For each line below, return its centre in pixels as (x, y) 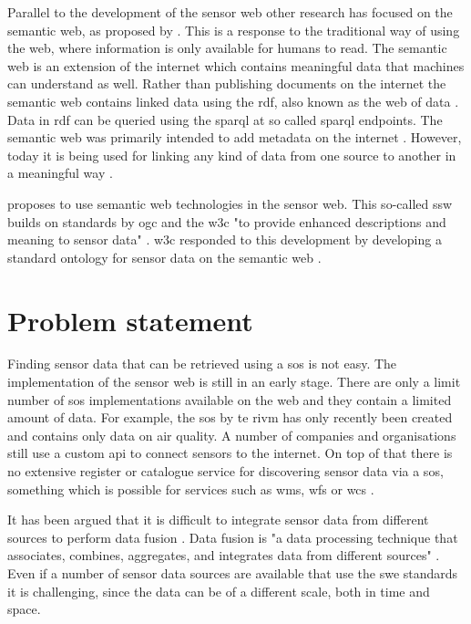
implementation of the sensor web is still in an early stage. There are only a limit (234, 382)
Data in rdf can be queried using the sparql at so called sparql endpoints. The (225, 119)
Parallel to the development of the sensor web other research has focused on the (230, 12)
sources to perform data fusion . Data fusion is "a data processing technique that (233, 537)
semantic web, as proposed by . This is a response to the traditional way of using (234, 30)
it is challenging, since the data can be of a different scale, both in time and (219, 591)
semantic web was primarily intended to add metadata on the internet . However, (235, 137)
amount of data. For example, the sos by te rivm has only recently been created (230, 417)
